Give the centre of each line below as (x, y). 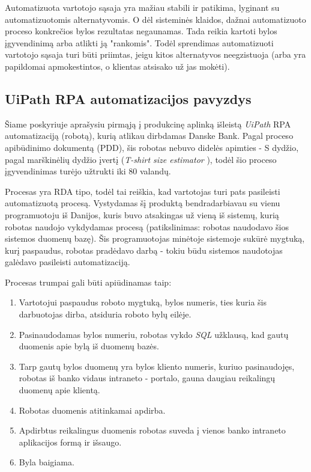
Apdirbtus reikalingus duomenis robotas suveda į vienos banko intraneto (152, 430)
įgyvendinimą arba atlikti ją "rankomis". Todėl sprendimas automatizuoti (139, 42)
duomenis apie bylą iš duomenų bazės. (89, 346)
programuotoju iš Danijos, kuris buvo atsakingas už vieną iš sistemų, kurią (142, 214)
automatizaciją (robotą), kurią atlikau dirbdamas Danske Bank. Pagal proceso (149, 136)
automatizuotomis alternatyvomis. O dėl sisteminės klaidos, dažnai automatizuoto (155, 19)
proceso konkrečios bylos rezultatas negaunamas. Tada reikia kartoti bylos (141, 31)
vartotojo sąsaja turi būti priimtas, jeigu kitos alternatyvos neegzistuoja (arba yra (155, 54)
